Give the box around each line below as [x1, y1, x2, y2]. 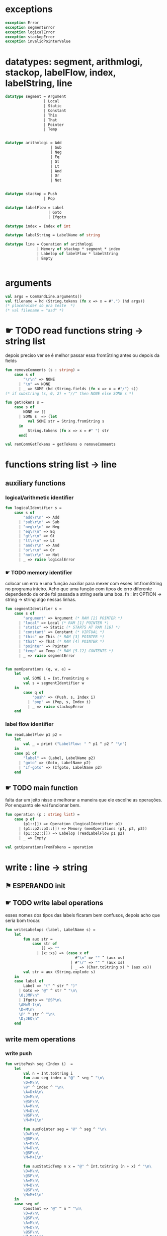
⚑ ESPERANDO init [5, 881, 65, 890]
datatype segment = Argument [5, 94, 66, 99]
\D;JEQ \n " [18, 1016, 39, 1021]
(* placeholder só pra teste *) [5, 303, 75, 308]
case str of [32, 941, 57, 946]
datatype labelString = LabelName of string [5, 233, 100, 238]
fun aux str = [23, 937, 53, 942]
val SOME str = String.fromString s [27, 418, 105, 424]
